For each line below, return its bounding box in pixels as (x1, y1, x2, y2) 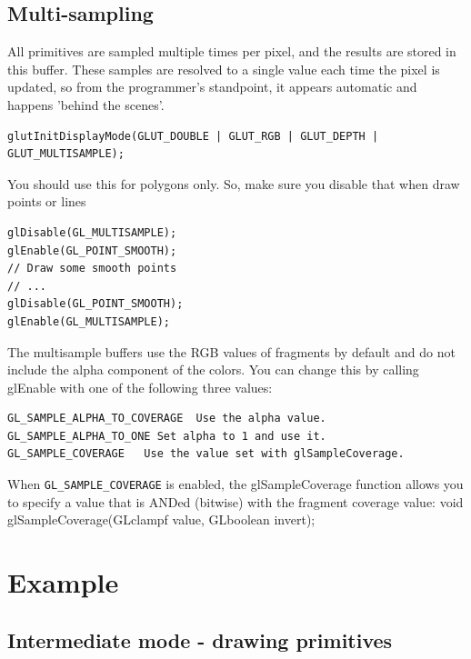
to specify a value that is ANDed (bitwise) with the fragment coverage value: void (7, 492, 464, 511)
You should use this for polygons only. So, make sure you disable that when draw (7, 174, 460, 193)
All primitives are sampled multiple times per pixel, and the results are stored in (7, 42, 456, 61)
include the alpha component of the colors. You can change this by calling (7, 360, 419, 379)
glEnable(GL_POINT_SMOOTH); (7, 244, 177, 257)
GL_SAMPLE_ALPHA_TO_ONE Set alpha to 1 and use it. (7, 429, 326, 443)
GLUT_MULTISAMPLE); (7, 147, 125, 161)
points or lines (7, 192, 86, 211)
